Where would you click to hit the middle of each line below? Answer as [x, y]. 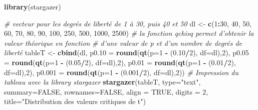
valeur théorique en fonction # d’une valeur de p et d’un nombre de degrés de [123, 43]
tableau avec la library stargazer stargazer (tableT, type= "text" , [102, 82]
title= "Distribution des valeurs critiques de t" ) [75, 101]
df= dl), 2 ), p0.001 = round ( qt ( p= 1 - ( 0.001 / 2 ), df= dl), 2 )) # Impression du [121, 72]
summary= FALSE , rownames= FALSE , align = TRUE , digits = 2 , [106, 91]
